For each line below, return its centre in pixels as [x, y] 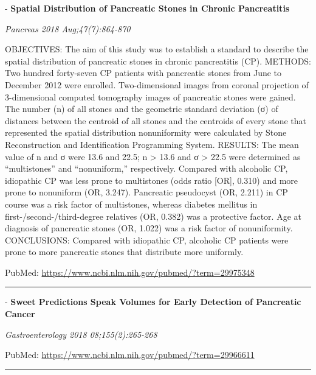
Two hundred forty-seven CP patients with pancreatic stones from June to [143, 73]
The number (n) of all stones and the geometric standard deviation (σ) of [142, 109]
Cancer [20, 314]
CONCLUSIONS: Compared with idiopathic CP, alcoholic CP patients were [147, 240]
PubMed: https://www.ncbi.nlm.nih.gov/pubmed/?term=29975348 [130, 272]
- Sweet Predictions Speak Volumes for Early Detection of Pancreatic [153, 302]
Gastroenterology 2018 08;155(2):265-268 [81, 334]
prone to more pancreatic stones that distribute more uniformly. [124, 252]
